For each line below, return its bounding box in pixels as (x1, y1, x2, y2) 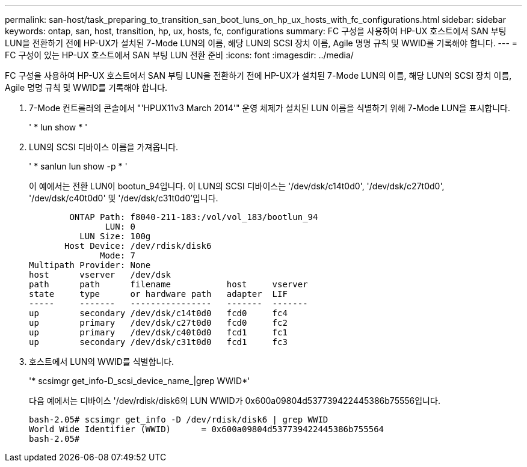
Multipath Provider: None (29, 260, 151, 270)
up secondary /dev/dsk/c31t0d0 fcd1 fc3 (29, 337, 288, 347)
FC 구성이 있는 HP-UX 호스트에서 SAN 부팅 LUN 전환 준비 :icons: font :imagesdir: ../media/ (5, 50, 354, 60)
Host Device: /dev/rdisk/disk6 (64, 241, 212, 251)
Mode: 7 (100, 251, 136, 260)
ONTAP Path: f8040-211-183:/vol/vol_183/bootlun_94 (69, 212, 318, 222)
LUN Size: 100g (79, 231, 151, 241)
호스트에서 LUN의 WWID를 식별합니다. (29, 356, 174, 367)
